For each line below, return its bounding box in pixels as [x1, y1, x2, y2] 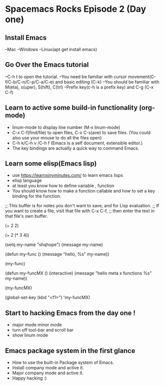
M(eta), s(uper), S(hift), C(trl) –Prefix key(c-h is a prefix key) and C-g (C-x [5, 84, 154, 90]
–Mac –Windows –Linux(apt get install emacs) [5, 47, 97, 52]
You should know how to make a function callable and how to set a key [12, 188, 155, 194]
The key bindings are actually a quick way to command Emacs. [12, 145, 140, 151]
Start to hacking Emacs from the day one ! [5, 308, 136, 317]
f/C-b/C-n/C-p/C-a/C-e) [5, 79, 54, 84]
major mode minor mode [12, 322, 62, 328]
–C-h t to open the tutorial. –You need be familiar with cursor [5, 74, 127, 80]
